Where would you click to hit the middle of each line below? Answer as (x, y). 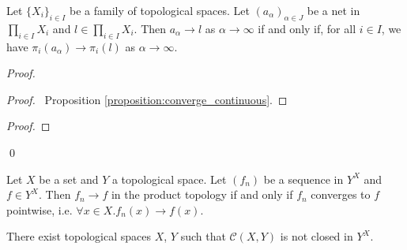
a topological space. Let (169, 179)
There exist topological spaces (79, 236)
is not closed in (317, 236)
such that (203, 236)
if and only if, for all (307, 28)
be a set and (69, 179)
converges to (341, 194)
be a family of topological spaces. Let (160, 10)
